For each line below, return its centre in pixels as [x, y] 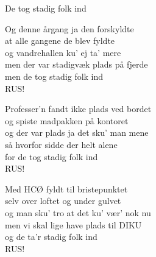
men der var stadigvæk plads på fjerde [76, 64]
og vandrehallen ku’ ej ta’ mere [63, 52]
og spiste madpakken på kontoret [67, 120]
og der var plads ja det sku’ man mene [77, 132]
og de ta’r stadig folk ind [51, 237]
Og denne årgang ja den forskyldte [69, 28]
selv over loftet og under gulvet [63, 201]
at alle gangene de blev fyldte [60, 40]
